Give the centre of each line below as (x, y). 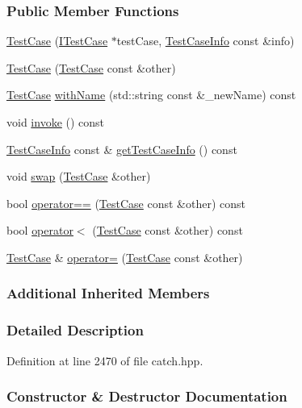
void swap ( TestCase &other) (79, 176)
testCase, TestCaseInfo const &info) (206, 41)
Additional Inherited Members (108, 293)
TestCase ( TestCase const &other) (91, 67)
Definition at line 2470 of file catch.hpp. (105, 360)
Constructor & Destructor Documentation (147, 396)
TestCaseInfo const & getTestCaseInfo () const (122, 149)
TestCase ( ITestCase (57, 41)
